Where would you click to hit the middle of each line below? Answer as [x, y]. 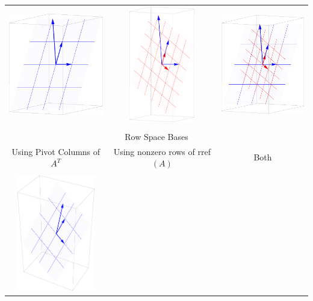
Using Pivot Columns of [56, 151]
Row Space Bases [156, 136]
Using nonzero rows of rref [162, 151]
